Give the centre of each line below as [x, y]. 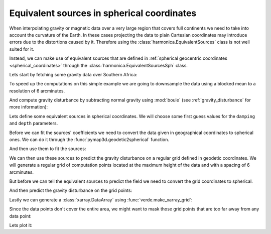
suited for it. [22, 49]
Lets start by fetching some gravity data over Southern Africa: [73, 74]
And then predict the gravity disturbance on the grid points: [71, 190]
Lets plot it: [21, 225]
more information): [29, 107]
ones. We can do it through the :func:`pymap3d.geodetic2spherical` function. [89, 140]
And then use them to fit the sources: [48, 149]
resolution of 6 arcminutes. [37, 91]
